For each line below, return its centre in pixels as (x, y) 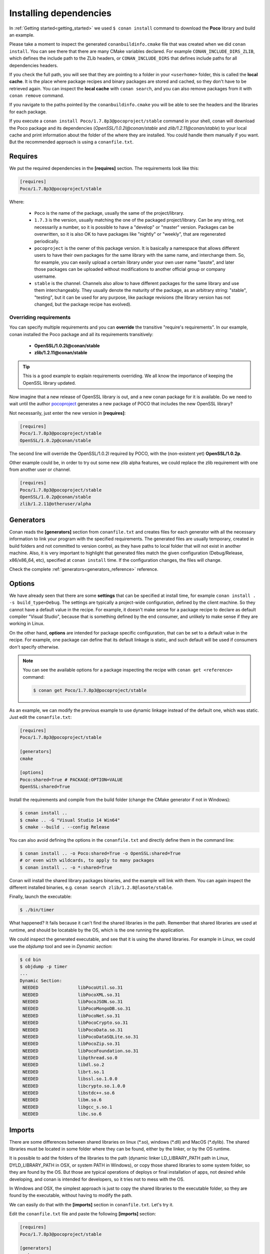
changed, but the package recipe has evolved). (83, 304)
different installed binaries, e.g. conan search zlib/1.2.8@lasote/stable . (91, 887)
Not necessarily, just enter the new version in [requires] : (67, 413)
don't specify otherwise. (34, 647)
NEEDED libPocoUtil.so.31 (73, 988)
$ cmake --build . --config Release (65, 827)
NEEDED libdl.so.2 (63, 1065)
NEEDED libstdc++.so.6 (69, 1093)
